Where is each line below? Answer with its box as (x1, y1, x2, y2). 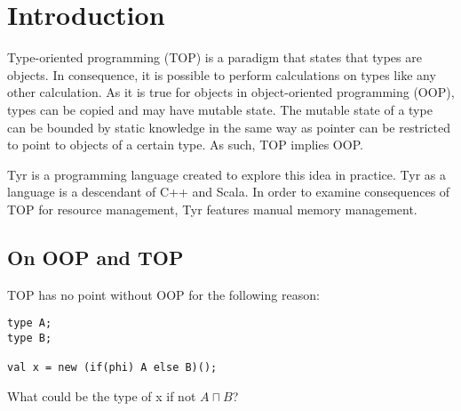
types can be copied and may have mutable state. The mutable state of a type (7, 100, 433, 118)
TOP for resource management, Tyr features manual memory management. (7, 199, 417, 218)
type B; (7, 331, 52, 344)
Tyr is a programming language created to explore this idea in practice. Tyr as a (7, 165, 446, 183)
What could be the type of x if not (7, 386, 196, 405)
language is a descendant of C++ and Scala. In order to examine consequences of (7, 182, 450, 201)
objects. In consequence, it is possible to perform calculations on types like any (7, 65, 436, 84)
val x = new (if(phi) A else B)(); (7, 361, 218, 375)
